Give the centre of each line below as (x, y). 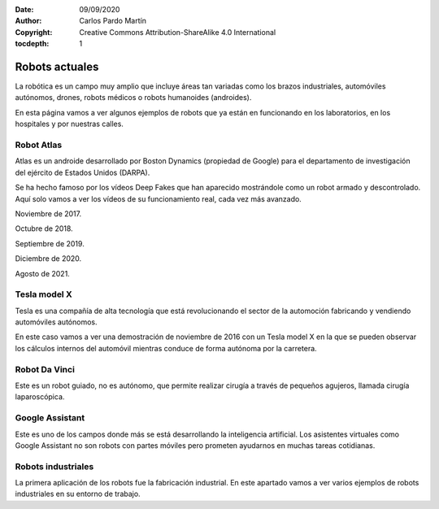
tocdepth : (32, 44)
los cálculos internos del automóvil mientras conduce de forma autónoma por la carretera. (166, 348)
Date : (24, 9)
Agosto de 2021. (43, 273)
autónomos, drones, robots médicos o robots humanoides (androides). (133, 98)
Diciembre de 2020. (48, 259)
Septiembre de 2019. (50, 243)
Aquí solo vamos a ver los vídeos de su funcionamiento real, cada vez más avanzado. (159, 198)
